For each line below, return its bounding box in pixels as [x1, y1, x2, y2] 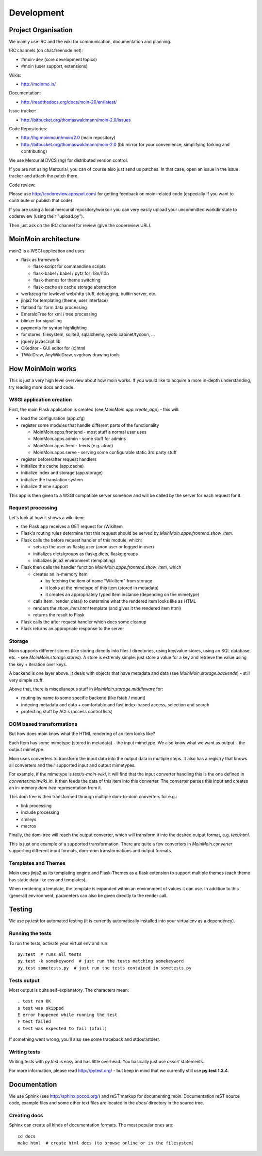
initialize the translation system [21, 476, 83, 482]
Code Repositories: [9, 125, 48, 131]
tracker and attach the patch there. [9, 173, 79, 179]
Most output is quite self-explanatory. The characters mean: [9, 987, 129, 993]
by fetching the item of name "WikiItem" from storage [45, 578, 153, 584]
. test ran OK [17, 998, 51, 1004]
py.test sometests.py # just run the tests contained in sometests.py [17, 965, 192, 971]
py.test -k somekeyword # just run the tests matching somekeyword [17, 958, 184, 964]
